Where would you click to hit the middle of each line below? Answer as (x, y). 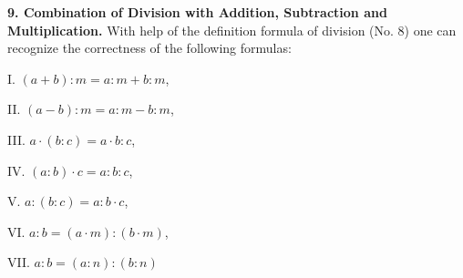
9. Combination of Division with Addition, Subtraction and (197, 12)
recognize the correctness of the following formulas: (149, 48)
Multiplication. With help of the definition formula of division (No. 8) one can (232, 30)
